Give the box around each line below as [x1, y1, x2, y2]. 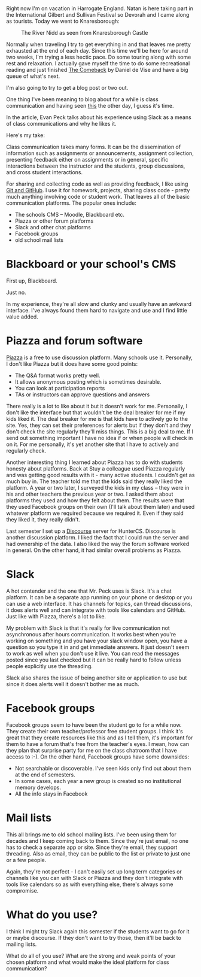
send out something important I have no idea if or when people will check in [6, 435, 193, 442]
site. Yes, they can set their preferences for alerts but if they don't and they [6, 421, 191, 429]
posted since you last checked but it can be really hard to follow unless [6, 656, 181, 663]
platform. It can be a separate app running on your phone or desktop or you [6, 594, 193, 600]
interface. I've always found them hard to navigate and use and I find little [6, 307, 187, 314]
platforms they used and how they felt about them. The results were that [6, 497, 184, 504]
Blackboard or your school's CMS [6, 257, 176, 271]
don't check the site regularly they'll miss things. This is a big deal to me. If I [6, 428, 193, 435]
